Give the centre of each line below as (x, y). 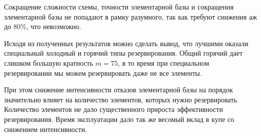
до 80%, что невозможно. (43, 26)
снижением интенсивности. (46, 129)
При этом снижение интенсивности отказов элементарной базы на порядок (118, 90)
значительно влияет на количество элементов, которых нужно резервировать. (121, 99)
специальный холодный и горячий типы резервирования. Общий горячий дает (123, 53)
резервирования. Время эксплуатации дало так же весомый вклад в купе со (119, 119)
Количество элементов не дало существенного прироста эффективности (114, 109)
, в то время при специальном (163, 62)
